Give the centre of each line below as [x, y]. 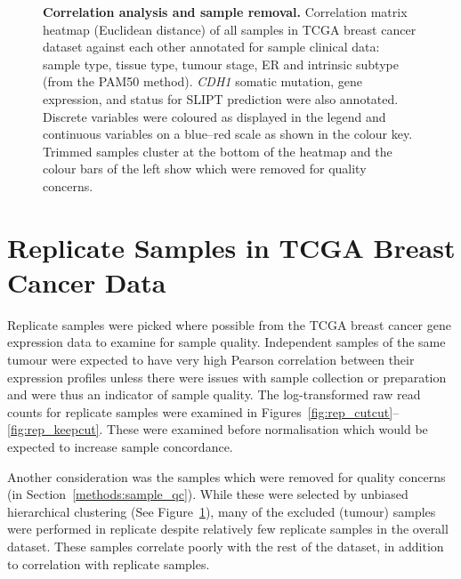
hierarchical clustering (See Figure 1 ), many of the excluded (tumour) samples [222, 511]
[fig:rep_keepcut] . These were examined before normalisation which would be [218, 429]
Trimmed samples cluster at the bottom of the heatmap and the [218, 151]
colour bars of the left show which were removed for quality [205, 169]
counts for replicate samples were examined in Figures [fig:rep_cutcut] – [203, 411]
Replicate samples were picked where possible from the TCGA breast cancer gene [229, 324]
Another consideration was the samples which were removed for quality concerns [226, 476]
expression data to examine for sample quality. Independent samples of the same [226, 342]
